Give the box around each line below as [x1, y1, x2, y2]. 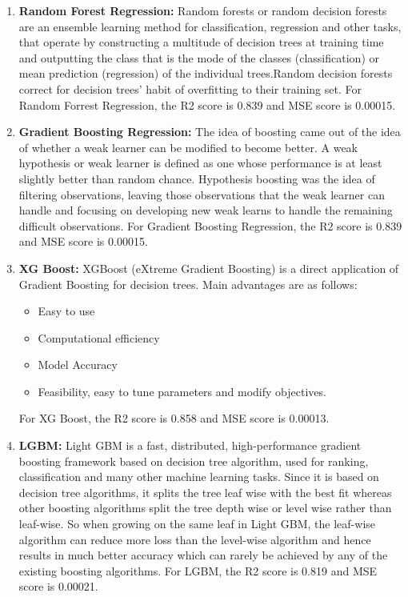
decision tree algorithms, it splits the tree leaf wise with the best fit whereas [18, 483, 392, 500]
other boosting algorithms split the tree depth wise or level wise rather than [18, 499, 392, 516]
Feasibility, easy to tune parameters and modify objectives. [38, 383, 326, 399]
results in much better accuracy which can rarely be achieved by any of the [18, 547, 388, 563]
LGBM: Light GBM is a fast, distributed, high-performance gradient [18, 437, 362, 454]
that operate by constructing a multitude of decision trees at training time [18, 34, 384, 50]
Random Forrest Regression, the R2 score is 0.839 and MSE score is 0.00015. [18, 96, 396, 113]
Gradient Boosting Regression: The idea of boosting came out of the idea [18, 123, 401, 140]
